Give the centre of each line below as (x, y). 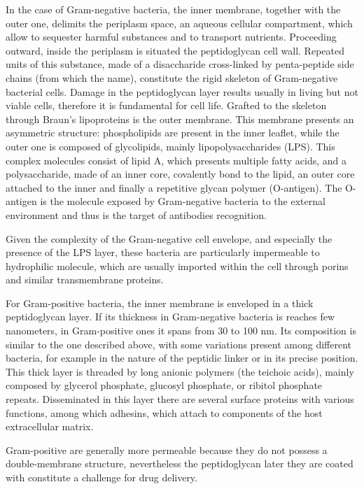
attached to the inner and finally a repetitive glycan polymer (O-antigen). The (174, 187)
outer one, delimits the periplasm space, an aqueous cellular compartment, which (179, 23)
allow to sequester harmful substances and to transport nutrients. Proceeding (171, 37)
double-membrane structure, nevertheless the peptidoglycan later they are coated (180, 463)
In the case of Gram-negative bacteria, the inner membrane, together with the (173, 9)
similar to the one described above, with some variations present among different (179, 344)
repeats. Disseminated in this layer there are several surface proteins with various (180, 399)
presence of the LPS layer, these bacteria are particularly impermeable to (163, 252)
